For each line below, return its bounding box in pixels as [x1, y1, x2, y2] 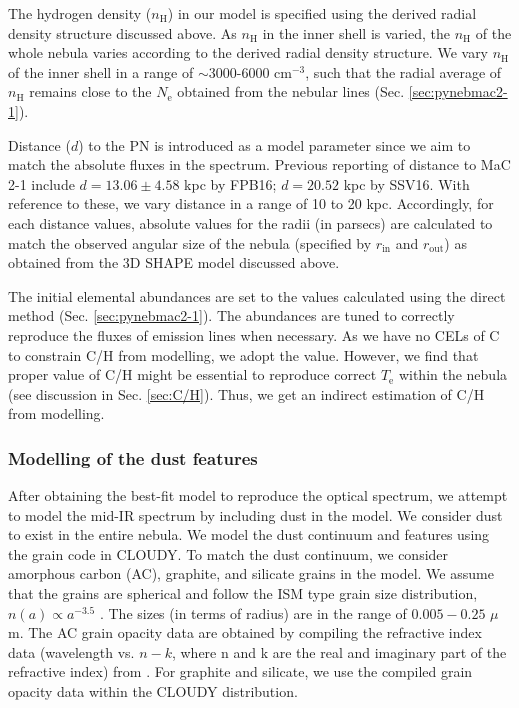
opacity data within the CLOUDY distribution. [8, 681, 298, 702]
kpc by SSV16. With [343, 173, 470, 194]
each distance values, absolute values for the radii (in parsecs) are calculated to [8, 212, 493, 233]
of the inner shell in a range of [8, 61, 194, 82]
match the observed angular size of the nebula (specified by [8, 232, 372, 253]
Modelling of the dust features [8, 445, 258, 470]
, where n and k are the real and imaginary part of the [171, 641, 507, 662]
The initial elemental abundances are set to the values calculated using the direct [8, 285, 506, 306]
